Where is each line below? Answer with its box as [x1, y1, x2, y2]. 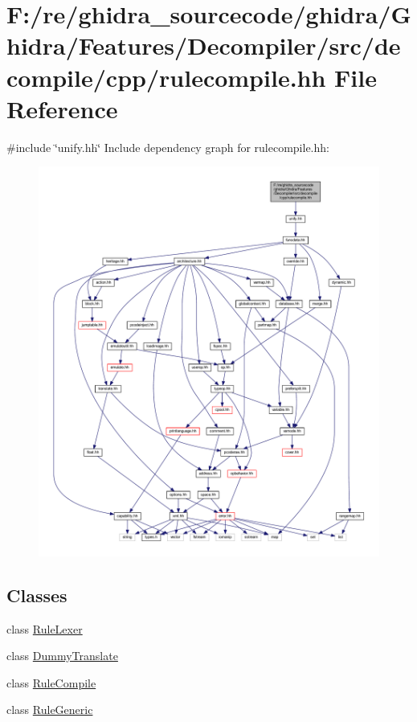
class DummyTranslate [6, 647, 118, 664]
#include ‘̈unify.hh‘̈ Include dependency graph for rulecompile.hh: [6, 138, 329, 155]
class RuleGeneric [6, 701, 93, 718]
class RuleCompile [6, 674, 96, 691]
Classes [6, 582, 67, 607]
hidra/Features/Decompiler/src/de [6, 29, 401, 62]
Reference [6, 92, 118, 125]
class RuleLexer [6, 620, 83, 637]
